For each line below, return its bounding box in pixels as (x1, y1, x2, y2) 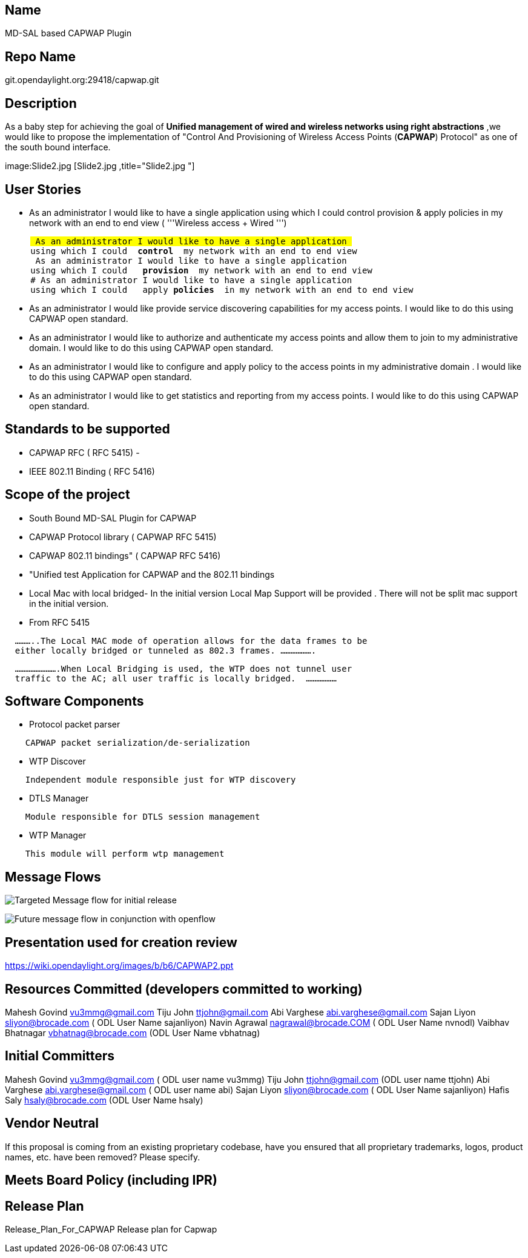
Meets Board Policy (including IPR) (5, 1173, 217, 1188)
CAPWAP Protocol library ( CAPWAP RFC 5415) (29, 531, 217, 542)
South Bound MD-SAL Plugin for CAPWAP (29, 512, 197, 523)
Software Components (5, 694, 144, 709)
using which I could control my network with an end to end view (30, 246, 357, 256)
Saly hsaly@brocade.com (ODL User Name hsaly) (5, 1094, 203, 1105)
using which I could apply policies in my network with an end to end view (30, 284, 414, 295)
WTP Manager (29, 830, 87, 841)
